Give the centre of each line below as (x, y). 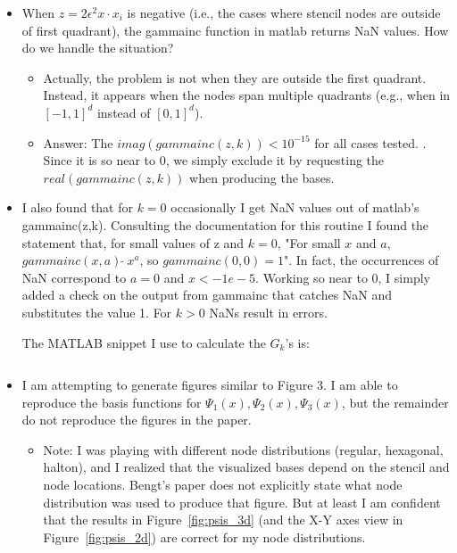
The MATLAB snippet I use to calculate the (144, 342)
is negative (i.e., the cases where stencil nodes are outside (284, 12)
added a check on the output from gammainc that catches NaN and (207, 295)
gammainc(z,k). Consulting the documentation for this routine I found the (225, 224)
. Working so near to (312, 277)
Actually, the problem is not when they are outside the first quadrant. (235, 77)
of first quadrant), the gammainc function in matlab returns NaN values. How (235, 30)
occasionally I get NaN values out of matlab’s (295, 207)
